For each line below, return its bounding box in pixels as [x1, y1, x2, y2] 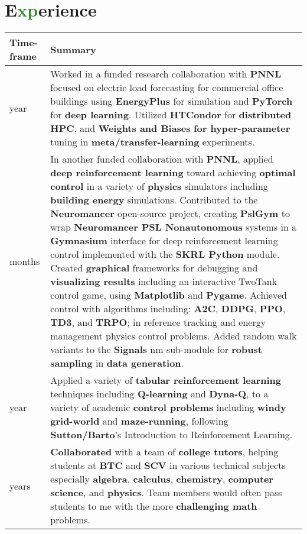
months [9, 254, 40, 268]
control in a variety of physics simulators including [50, 179, 268, 193]
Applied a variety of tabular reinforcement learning [50, 373, 281, 387]
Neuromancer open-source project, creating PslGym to [50, 206, 290, 221]
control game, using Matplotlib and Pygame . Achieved [50, 288, 287, 302]
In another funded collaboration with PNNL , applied [50, 152, 273, 166]
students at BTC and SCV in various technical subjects [50, 458, 286, 472]
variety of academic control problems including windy [50, 400, 286, 415]
